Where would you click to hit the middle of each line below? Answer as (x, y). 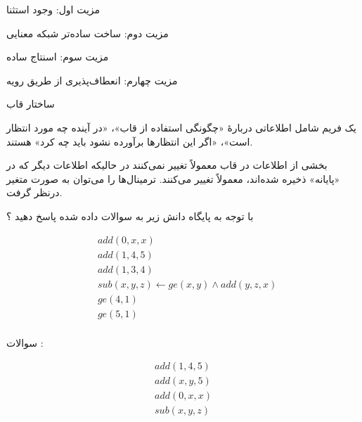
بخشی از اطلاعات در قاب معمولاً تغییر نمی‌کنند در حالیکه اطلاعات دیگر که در (167, 165)
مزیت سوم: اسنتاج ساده (58, 57)
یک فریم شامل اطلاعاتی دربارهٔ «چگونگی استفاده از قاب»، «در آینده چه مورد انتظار (182, 127)
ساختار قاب (31, 104)
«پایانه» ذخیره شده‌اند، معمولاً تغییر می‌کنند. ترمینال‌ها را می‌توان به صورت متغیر (173, 178)
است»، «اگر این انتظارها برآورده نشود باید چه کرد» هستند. (130, 141)
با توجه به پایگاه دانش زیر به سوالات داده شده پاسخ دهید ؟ (130, 216)
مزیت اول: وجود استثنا (53, 9)
